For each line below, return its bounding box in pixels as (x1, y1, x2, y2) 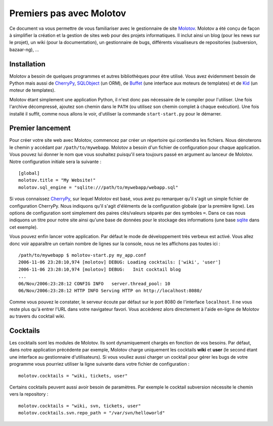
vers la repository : (9, 391, 49, 397)
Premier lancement (9, 124, 71, 133)
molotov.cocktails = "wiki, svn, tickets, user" (18, 403, 141, 409)
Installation (9, 60, 45, 68)
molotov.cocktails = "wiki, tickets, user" (18, 373, 128, 378)
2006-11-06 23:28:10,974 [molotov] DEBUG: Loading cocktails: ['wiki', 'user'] (18, 259, 221, 265)
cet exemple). (9, 224, 38, 230)
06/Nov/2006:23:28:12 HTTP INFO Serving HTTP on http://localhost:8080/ (18, 288, 202, 293)
